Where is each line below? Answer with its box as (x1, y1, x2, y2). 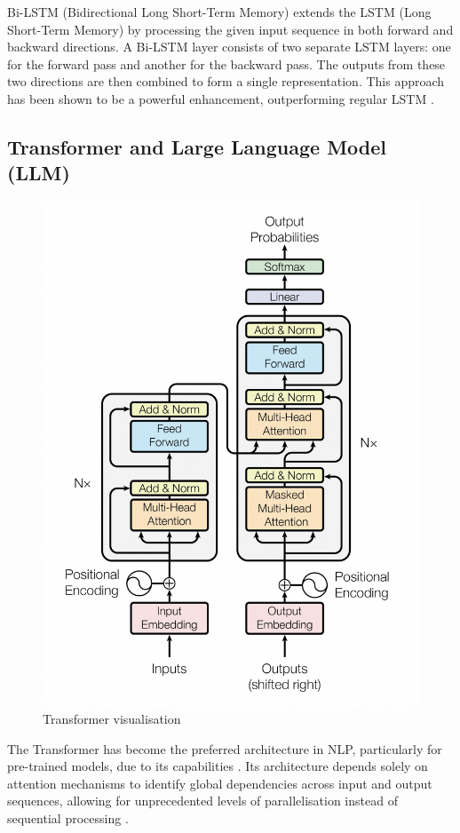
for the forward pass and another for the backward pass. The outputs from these (7, 54, 446, 73)
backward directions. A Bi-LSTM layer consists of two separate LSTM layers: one (7, 37, 451, 56)
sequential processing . (7, 809, 129, 827)
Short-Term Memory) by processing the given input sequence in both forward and (7, 20, 454, 38)
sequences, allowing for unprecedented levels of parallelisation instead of (7, 791, 398, 810)
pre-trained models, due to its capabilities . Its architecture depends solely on (7, 757, 428, 775)
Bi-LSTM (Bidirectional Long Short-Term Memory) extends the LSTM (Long (7, 3, 432, 20)
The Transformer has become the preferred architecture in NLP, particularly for (7, 739, 442, 758)
